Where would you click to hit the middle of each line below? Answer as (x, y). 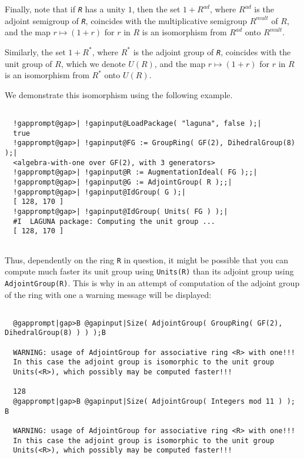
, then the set (156, 9)
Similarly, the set (35, 51)
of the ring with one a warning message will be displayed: (108, 294)
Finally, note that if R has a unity (65, 9)
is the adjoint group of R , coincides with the (212, 51)
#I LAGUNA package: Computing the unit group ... (114, 221)
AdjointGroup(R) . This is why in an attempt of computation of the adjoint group (152, 282)
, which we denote (93, 63)
